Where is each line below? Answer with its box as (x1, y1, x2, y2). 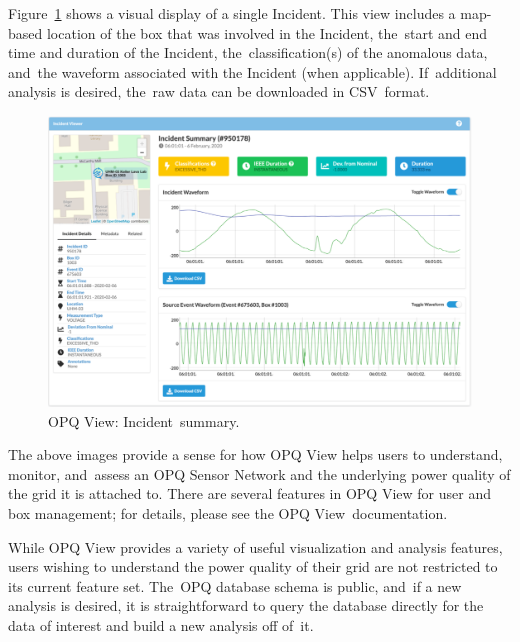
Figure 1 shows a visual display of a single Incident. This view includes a (8, 3, 456, 23)
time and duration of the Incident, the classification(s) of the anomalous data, (8, 42, 488, 63)
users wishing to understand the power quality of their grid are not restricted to (8, 556, 498, 577)
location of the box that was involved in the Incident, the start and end (46, 22, 488, 43)
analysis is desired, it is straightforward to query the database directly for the (8, 595, 484, 616)
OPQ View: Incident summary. (48, 410, 240, 431)
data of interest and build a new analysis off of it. (8, 614, 314, 635)
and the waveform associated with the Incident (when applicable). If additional (8, 61, 497, 82)
